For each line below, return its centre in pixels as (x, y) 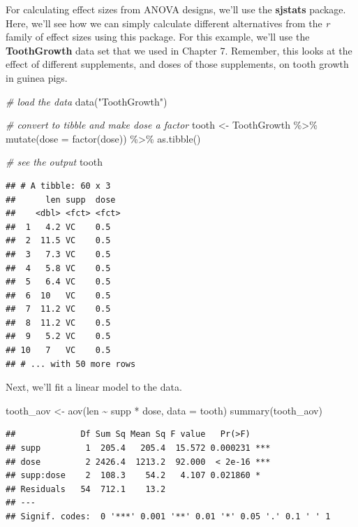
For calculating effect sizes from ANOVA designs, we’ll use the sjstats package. (176, 9)
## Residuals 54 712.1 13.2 (86, 489)
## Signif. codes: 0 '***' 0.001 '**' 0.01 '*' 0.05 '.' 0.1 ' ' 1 (168, 517)
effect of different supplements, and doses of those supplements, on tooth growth (177, 64)
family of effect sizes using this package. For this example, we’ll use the (158, 37)
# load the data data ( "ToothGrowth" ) (87, 101)
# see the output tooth (54, 162)
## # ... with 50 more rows (71, 364)
